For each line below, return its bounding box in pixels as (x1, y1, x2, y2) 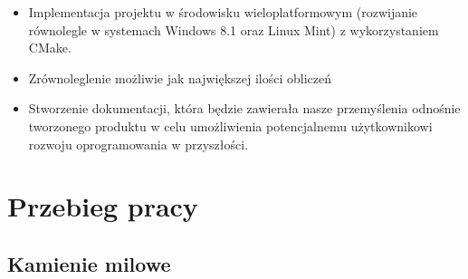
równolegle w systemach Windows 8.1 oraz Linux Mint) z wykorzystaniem (28, 20, 439, 39)
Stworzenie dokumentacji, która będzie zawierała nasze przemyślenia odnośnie (28, 99, 461, 118)
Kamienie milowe (7, 249, 171, 277)
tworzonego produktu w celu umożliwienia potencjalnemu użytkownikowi (28, 116, 433, 135)
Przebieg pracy (7, 188, 198, 225)
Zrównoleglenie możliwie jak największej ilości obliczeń (28, 68, 332, 87)
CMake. (28, 38, 72, 57)
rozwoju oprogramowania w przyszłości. (28, 134, 249, 153)
